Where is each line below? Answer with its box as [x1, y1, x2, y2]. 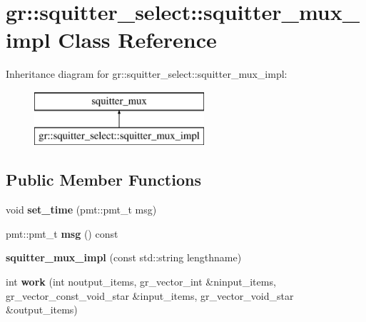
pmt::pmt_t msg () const [6, 226, 118, 241]
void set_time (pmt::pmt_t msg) [6, 202, 157, 217]
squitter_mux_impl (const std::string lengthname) [6, 250, 242, 265]
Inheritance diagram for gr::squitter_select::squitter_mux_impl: [6, 66, 288, 81]
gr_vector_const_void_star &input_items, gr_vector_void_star [6, 288, 294, 303]
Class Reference [58, 25, 217, 54]
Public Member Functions [6, 168, 201, 191]
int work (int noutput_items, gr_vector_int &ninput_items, [6, 274, 276, 289]
